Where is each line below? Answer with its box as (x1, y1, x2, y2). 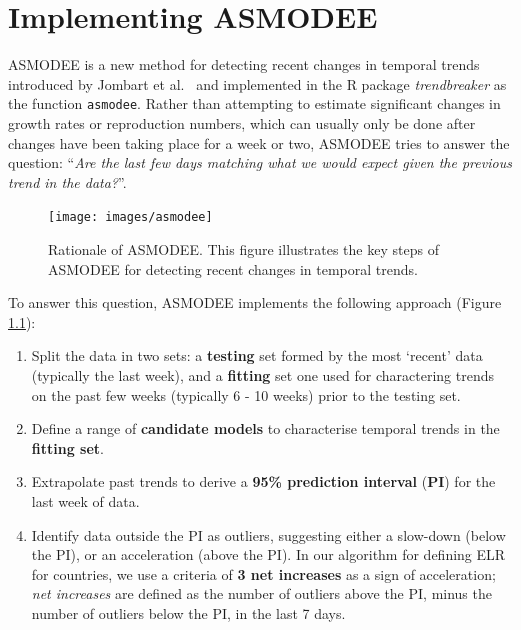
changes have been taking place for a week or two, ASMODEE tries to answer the (8, 132, 510, 153)
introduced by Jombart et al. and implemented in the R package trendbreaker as (8, 73, 507, 94)
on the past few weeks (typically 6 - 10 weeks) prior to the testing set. (31, 384, 461, 405)
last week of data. (31, 490, 140, 511)
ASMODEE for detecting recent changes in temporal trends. (48, 258, 418, 279)
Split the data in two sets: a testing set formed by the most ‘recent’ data (31, 345, 483, 366)
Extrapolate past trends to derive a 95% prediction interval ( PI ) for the (31, 471, 496, 492)
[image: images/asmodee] (48, 210, 213, 225)
